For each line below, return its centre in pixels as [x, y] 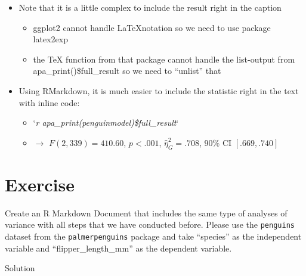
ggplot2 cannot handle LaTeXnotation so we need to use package [152, 27]
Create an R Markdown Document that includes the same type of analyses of [146, 213]
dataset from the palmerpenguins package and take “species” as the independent [153, 236]
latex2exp [50, 39]
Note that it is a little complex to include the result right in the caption [150, 7]
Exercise [40, 184]
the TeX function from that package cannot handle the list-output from [164, 59]
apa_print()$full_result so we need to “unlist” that [127, 71]
